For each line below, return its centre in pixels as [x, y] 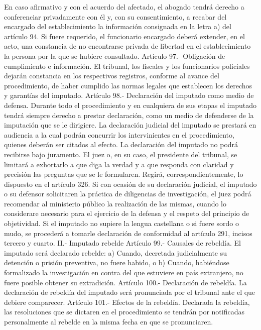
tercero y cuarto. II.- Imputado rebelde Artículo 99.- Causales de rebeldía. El [122, 243]
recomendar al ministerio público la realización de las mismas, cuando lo [115, 203]
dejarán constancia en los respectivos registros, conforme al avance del [112, 76]
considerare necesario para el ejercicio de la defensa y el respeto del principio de [127, 213]
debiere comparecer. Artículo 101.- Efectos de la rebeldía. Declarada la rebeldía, [127, 302]
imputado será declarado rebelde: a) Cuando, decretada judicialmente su [116, 252]
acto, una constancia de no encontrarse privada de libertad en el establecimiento [127, 46]
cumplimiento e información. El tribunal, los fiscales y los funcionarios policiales [127, 66]
